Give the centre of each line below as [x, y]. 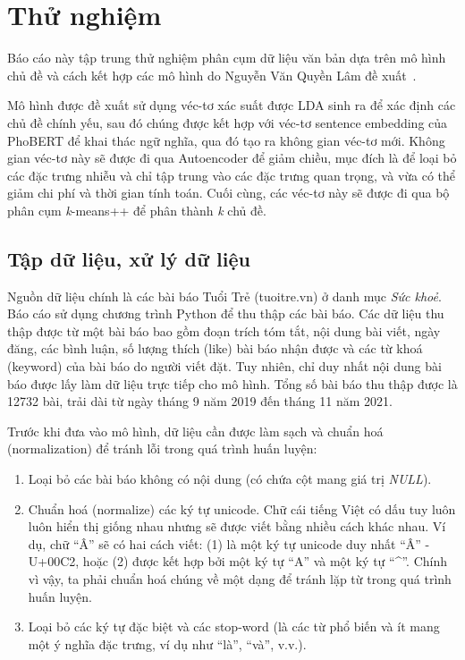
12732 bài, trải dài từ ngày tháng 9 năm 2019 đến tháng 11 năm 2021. [200, 401]
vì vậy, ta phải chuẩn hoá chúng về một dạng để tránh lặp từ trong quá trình [240, 578]
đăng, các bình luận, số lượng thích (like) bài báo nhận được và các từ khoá [215, 348]
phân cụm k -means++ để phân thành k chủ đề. [137, 210]
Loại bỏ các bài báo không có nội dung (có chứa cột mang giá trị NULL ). [230, 479]
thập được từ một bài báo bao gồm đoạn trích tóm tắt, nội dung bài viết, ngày [224, 330]
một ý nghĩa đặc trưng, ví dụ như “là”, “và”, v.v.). [167, 643]
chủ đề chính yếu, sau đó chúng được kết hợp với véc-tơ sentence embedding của [228, 122]
